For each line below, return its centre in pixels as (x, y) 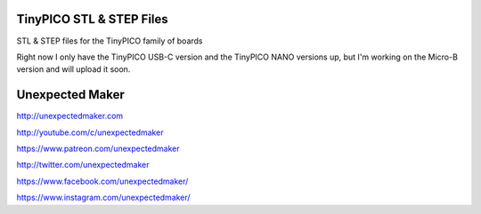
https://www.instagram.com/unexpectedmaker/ (103, 198)
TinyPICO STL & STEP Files (92, 19)
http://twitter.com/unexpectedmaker (83, 165)
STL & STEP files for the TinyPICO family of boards (110, 41)
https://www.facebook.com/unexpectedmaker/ (102, 181)
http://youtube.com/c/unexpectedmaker (90, 132)
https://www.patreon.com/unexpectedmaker (98, 148)
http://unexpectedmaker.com (70, 116)
